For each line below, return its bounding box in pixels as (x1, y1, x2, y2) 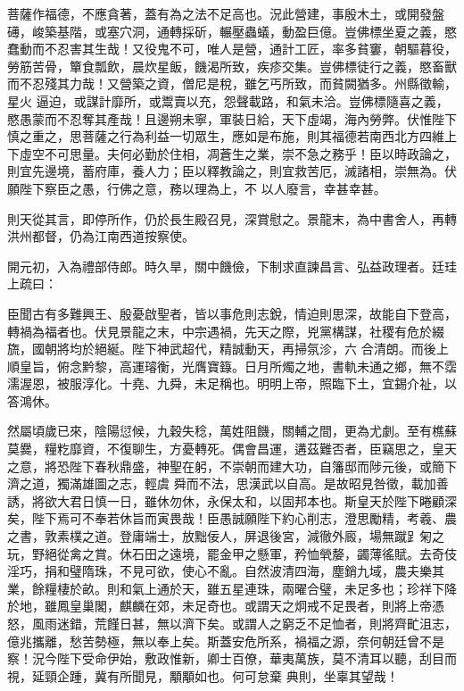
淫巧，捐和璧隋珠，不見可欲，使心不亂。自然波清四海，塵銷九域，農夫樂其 (7, 562, 444, 580)
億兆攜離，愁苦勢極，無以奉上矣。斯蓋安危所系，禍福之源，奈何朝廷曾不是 (7, 631, 444, 650)
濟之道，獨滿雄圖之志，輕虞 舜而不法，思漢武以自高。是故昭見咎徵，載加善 (7, 474, 449, 493)
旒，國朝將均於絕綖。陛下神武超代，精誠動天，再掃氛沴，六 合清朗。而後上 (7, 339, 449, 358)
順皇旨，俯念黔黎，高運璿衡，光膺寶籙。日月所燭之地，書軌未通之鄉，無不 (7, 356, 444, 375)
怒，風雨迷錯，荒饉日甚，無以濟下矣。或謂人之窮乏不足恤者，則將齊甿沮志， (7, 614, 457, 632)
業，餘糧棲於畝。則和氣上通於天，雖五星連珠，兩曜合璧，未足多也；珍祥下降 (7, 579, 457, 597)
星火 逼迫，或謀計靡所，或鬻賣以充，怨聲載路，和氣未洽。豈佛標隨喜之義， (7, 91, 449, 110)
